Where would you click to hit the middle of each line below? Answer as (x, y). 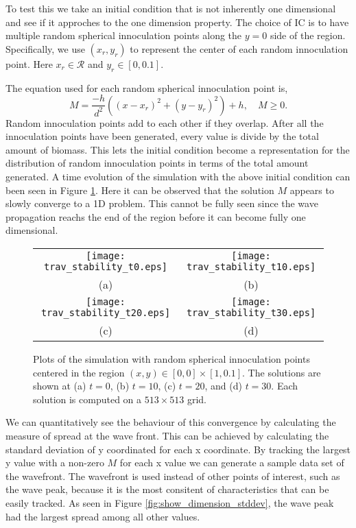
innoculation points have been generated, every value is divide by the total (162, 136)
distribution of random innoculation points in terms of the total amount (157, 163)
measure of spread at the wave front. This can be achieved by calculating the (167, 435)
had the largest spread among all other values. (103, 516)
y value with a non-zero (55, 463)
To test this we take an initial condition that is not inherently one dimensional (171, 8)
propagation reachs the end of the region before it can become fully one (156, 216)
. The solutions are (282, 372)
